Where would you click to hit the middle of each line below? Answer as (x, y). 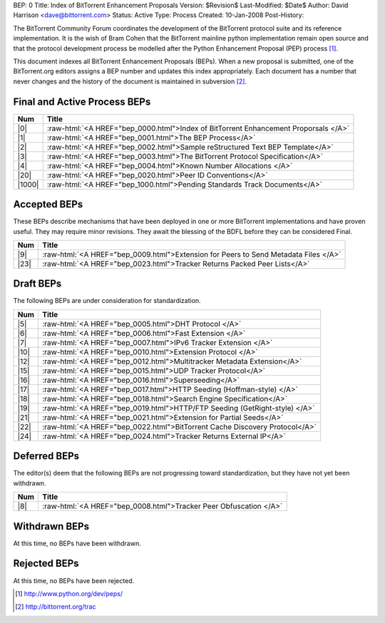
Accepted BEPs (48, 204)
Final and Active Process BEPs (82, 102)
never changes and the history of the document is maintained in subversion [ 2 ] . (130, 81)
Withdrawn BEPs (51, 526)
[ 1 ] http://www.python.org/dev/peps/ (69, 593)
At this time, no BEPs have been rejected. (74, 580)
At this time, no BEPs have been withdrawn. (77, 543)
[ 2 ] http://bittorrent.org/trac (56, 607)
